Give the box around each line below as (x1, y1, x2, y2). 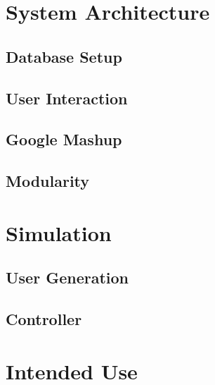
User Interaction (6, 87, 128, 109)
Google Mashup (6, 128, 122, 150)
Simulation (6, 218, 112, 247)
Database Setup (6, 45, 122, 67)
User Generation (6, 267, 129, 288)
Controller (6, 308, 82, 330)
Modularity (6, 170, 90, 192)
